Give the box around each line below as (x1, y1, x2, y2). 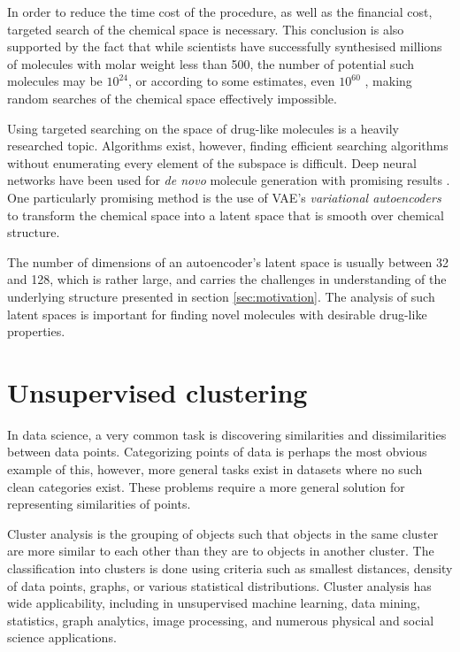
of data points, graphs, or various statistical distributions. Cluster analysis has (7, 576, 432, 594)
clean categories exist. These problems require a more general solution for (7, 477, 405, 495)
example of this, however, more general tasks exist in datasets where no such (7, 460, 423, 478)
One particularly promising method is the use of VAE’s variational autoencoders (7, 188, 441, 206)
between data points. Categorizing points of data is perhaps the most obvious (7, 442, 427, 461)
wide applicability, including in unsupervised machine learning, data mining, (7, 594, 420, 612)
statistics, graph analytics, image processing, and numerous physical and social (7, 610, 434, 629)
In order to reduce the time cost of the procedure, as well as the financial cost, (7, 3, 433, 20)
